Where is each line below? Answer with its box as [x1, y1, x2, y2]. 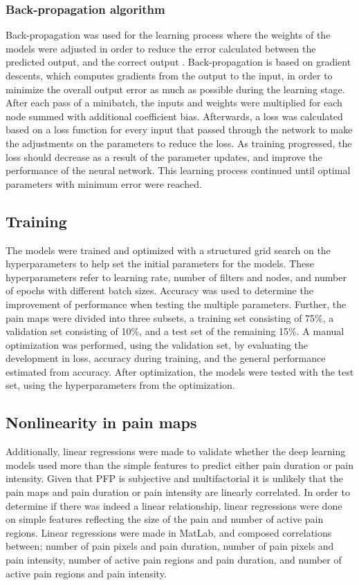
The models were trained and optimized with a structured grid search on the [6, 242, 331, 257]
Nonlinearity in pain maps [6, 412, 197, 433]
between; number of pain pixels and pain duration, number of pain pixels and [6, 539, 334, 553]
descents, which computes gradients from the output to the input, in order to [6, 68, 333, 82]
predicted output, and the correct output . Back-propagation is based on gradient [6, 55, 351, 69]
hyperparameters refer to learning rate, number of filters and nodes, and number [6, 269, 347, 284]
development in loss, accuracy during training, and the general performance [6, 351, 326, 365]
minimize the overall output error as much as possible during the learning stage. [6, 81, 345, 96]
